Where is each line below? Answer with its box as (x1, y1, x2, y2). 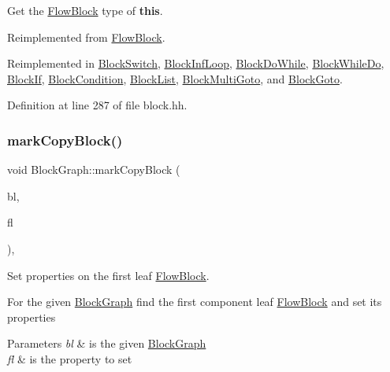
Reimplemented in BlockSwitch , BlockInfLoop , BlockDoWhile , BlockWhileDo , (7, 55, 384, 72)
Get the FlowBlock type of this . (7, 2, 163, 18)
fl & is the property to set (7, 350, 132, 366)
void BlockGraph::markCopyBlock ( (7, 161, 180, 178)
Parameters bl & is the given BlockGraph (7, 335, 206, 352)
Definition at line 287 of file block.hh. (7, 97, 188, 113)
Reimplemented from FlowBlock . (7, 28, 165, 45)
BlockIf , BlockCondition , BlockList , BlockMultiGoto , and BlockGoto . (7, 70, 343, 87)
